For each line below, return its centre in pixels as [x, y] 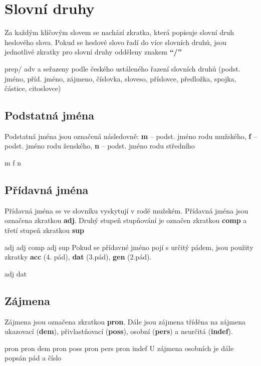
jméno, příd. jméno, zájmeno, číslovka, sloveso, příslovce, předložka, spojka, [120, 78]
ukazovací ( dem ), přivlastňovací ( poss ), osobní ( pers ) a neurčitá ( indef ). [119, 331]
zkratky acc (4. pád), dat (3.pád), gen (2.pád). [78, 257]
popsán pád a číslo [33, 358]
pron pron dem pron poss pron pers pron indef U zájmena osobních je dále [119, 348]
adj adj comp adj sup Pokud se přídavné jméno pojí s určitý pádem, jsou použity [129, 247]
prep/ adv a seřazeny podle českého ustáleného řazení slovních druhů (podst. [122, 68]
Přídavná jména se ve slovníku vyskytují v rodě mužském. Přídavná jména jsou [126, 210]
